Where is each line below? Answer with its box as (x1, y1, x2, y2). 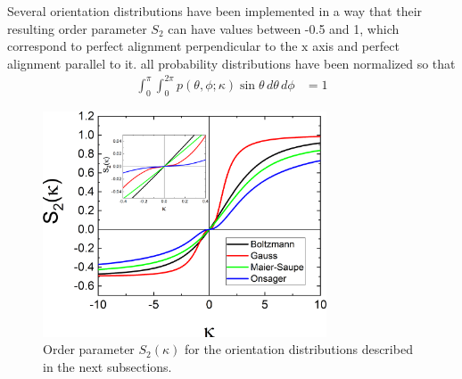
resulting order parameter (7, 19, 147, 37)
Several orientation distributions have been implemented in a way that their (7, 2, 423, 20)
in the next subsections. (43, 357, 172, 375)
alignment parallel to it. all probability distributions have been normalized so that (7, 54, 456, 72)
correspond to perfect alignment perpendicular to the (7, 37, 298, 55)
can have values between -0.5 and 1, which (168, 19, 400, 37)
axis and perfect (312, 37, 400, 55)
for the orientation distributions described (184, 340, 413, 358)
